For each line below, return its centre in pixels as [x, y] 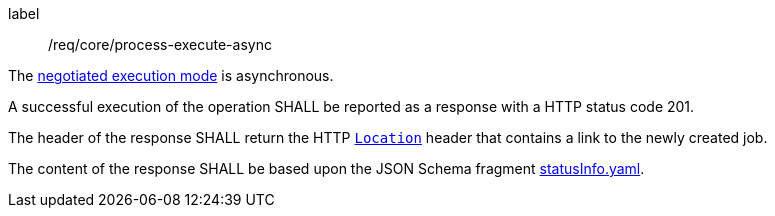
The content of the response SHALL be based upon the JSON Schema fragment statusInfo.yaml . [326, 168]
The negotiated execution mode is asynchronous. [171, 75]
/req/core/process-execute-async [160, 44]
